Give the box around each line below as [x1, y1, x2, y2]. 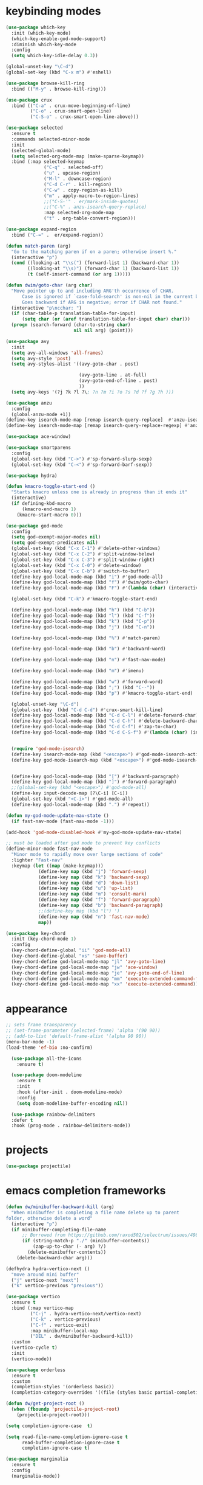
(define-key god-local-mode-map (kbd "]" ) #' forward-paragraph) [11, 779, 177, 785]
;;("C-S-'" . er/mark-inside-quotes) [44, 198, 139, 204]
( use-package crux [5, 97, 52, 103]
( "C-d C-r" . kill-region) [44, 181, 112, 187]
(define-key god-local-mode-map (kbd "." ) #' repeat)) [11, 801, 150, 807]
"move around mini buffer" [11, 1271, 79, 1278]
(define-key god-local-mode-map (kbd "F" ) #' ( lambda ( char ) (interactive [11, 585, 201, 591]
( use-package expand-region [5, 226, 77, 232]
